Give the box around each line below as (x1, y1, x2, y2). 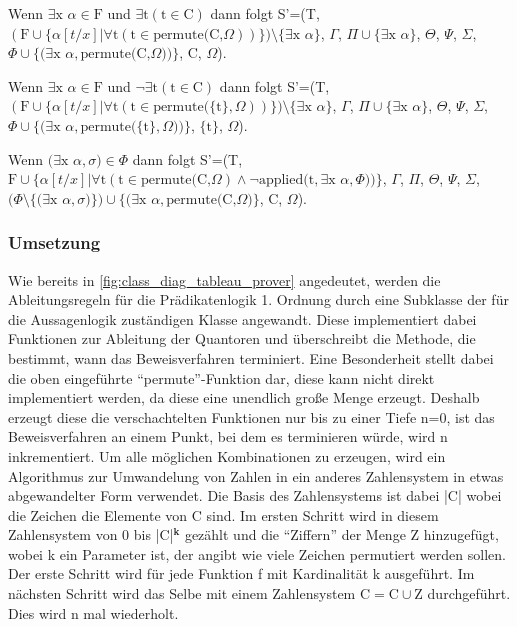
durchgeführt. (427, 583, 511, 604)
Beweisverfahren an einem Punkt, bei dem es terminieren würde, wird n (8, 426, 448, 447)
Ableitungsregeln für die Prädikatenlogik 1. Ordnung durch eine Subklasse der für (8, 289, 509, 310)
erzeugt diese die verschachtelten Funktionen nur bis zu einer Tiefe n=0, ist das (8, 406, 495, 427)
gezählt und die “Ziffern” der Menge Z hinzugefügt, (184, 524, 499, 545)
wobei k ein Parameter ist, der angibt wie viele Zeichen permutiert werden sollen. (8, 543, 506, 564)
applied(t (258, 173, 315, 188)
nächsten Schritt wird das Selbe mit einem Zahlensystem (8, 583, 356, 604)
